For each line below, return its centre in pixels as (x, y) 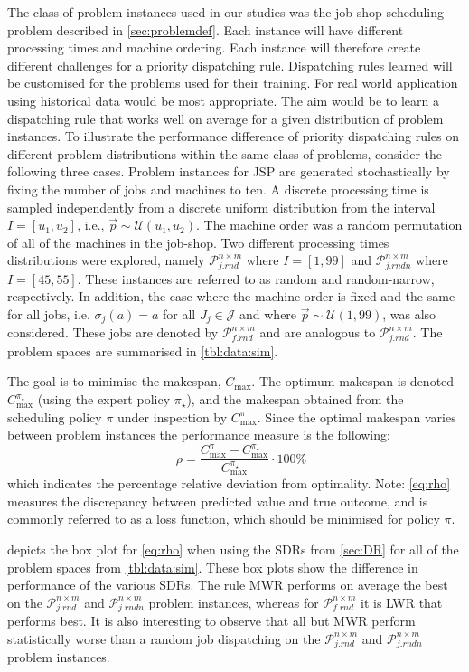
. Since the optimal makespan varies (356, 416)
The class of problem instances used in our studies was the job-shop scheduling (226, 12)
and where (268, 313)
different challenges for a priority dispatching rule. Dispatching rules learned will (230, 65)
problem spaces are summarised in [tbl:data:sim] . (143, 350)
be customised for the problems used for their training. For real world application (233, 83)
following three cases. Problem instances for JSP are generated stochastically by (229, 171)
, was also (409, 313)
